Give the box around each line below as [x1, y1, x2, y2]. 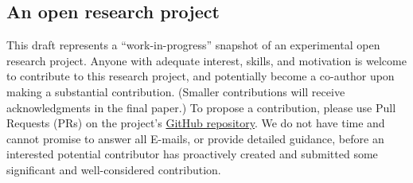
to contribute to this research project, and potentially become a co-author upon [6, 68, 395, 84]
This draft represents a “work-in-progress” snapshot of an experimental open [6, 37, 380, 53]
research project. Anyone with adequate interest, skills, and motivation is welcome [6, 52, 407, 68]
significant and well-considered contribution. [6, 161, 221, 177]
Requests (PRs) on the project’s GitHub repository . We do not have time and [6, 115, 385, 131]
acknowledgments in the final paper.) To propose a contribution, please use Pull [6, 99, 396, 115]
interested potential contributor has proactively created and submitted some [6, 146, 378, 162]
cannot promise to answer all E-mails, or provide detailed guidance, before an [6, 130, 384, 146]
